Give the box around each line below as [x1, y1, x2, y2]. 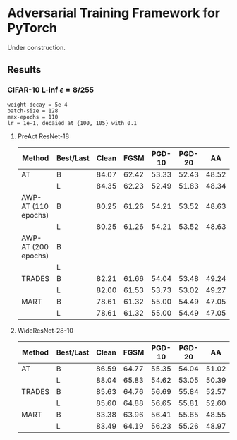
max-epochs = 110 [7, 113, 59, 121]
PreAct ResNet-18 [17, 132, 69, 141]
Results [7, 64, 42, 76]
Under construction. [7, 43, 66, 52]
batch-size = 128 [7, 107, 59, 114]
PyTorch [7, 20, 58, 36]
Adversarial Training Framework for [7, 5, 221, 21]
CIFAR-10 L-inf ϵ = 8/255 [7, 85, 94, 95]
